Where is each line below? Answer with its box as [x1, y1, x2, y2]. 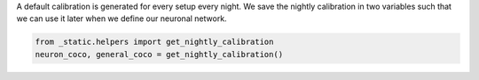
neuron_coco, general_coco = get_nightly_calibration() [35, 49, 284, 59]
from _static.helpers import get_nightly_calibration [35, 37, 274, 47]
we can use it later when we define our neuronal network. [16, 13, 227, 24]
